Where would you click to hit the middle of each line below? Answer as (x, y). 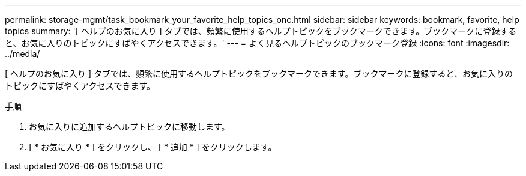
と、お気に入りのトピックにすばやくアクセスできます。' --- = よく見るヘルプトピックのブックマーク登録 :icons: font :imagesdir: (257, 43)
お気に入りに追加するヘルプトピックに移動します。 (129, 126)
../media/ (23, 54)
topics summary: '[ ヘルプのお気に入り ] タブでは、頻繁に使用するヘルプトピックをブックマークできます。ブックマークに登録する (261, 31)
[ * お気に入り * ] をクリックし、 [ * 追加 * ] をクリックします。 (153, 147)
